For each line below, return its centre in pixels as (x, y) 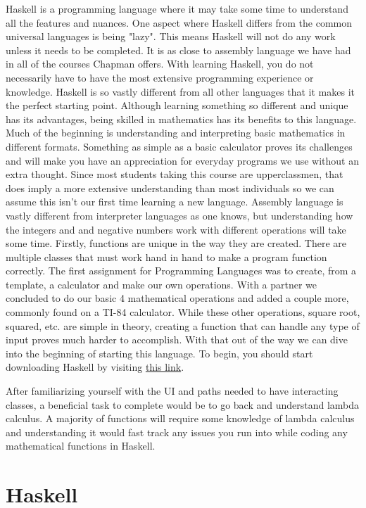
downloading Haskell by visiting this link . (95, 367)
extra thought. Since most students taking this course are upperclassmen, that (175, 174)
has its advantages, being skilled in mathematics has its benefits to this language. (181, 119)
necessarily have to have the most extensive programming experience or (160, 77)
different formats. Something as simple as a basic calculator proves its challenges (179, 146)
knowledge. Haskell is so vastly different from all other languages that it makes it (180, 91)
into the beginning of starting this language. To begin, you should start (159, 353)
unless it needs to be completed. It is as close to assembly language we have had (178, 50)
